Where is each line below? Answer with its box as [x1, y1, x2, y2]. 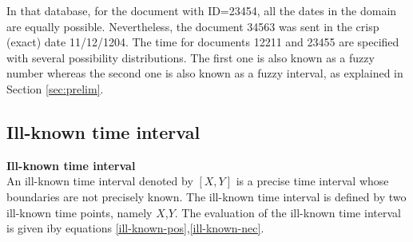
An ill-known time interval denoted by [6, 173, 193, 189]
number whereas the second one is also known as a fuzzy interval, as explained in [6, 65, 403, 81]
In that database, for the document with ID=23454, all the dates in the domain [6, 2, 397, 18]
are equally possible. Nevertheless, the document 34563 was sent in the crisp [6, 18, 379, 34]
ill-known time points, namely [6, 204, 153, 220]
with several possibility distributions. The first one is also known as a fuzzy [6, 49, 375, 65]
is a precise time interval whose [236, 173, 389, 189]
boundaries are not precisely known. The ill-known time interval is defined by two [6, 188, 407, 204]
